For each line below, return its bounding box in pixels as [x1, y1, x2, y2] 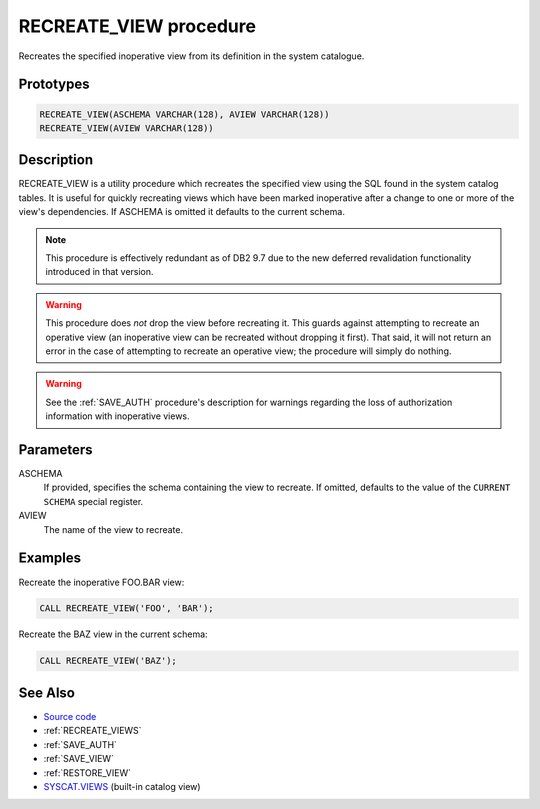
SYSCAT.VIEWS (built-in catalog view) [43, 780, 201, 792]
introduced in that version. [45, 266, 154, 278]
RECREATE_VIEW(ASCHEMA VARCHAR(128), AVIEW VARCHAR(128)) [39, 108, 330, 120]
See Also [18, 684, 75, 701]
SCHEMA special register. [43, 495, 144, 507]
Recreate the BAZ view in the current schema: [18, 628, 209, 640]
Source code [43, 710, 97, 722]
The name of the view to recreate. [43, 523, 184, 535]
